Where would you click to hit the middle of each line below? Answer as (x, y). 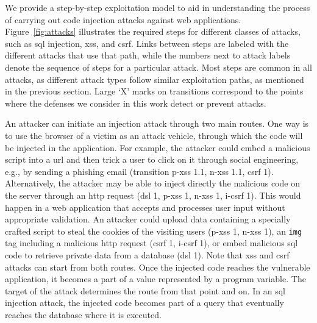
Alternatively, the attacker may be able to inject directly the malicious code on (152, 183)
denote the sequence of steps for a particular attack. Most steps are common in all (158, 67)
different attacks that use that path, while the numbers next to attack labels (148, 55)
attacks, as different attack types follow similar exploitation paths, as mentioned (155, 79)
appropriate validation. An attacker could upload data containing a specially (148, 219)
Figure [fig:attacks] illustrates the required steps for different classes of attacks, (153, 31)
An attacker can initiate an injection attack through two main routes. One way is (157, 123)
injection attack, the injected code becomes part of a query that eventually (144, 303)
